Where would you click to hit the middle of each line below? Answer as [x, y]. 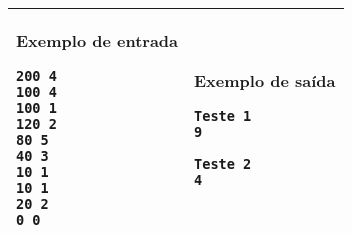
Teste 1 [223, 116]
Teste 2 [223, 164]
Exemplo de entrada [97, 40]
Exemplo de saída [265, 80]
